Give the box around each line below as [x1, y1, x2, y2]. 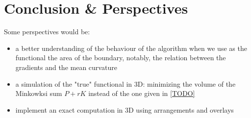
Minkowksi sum [15, 88, 62, 98]
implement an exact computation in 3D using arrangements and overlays [15, 104, 234, 115]
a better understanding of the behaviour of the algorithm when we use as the [15, 43, 247, 53]
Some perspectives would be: [4, 26, 90, 37]
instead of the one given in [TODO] [88, 88, 195, 98]
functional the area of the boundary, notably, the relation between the [15, 52, 226, 63]
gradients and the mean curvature [15, 62, 117, 72]
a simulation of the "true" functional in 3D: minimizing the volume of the [15, 78, 236, 89]
